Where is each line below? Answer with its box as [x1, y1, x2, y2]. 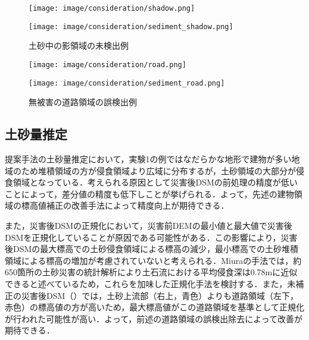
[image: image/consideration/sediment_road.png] [29, 78, 225, 87]
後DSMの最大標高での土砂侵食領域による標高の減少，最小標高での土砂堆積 [5, 243, 298, 255]
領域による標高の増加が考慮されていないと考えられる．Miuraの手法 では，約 [5, 254, 302, 266]
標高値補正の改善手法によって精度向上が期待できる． [21, 199, 229, 212]
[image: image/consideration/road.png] [29, 60, 186, 69]
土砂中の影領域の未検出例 [29, 39, 129, 52]
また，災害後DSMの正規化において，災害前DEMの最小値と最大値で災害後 [5, 219, 292, 231]
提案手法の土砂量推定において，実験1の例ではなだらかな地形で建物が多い [5, 153, 292, 165]
